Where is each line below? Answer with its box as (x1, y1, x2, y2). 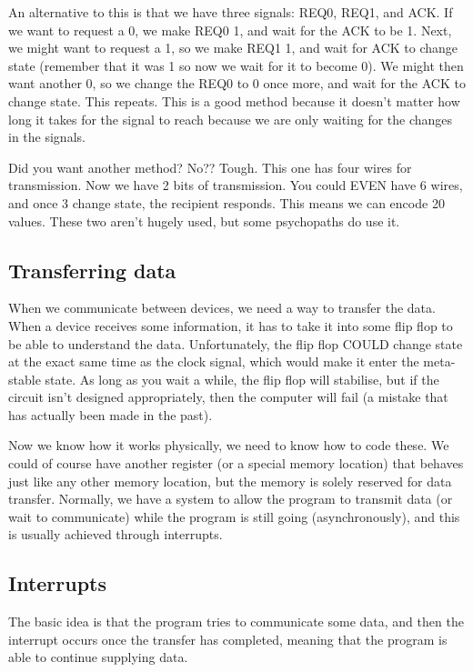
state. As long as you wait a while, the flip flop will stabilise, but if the (45, 369, 439, 388)
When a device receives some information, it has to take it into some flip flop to (8, 316, 453, 335)
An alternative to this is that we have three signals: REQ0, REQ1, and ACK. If (8, 3, 453, 21)
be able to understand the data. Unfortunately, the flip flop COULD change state (8, 334, 463, 353)
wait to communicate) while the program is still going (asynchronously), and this (8, 507, 460, 526)
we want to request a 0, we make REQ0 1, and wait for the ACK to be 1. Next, (8, 20, 452, 39)
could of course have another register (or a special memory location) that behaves (8, 454, 464, 473)
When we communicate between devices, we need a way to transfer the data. (8, 298, 436, 317)
